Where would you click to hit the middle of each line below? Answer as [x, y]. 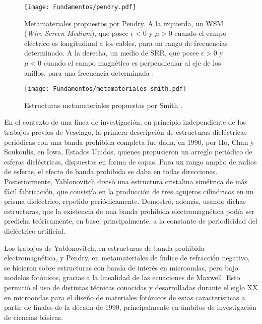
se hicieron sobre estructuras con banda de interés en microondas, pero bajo [121, 267]
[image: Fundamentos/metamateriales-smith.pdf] [106, 89]
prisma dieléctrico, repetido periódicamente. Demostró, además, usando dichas [125, 201]
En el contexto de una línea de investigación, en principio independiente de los [125, 122]
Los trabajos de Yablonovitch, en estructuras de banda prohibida [104, 248]
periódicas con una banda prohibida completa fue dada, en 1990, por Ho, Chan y [129, 142]
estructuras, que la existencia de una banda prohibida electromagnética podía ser [129, 211]
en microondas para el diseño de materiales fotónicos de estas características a [125, 297]
